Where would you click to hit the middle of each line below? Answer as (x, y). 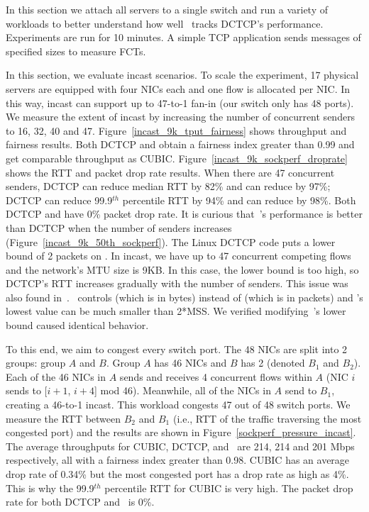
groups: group (36, 363)
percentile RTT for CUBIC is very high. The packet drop (229, 488)
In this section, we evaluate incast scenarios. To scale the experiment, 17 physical (182, 75)
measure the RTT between (64, 418)
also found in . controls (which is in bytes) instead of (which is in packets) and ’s (184, 297)
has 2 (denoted (273, 363)
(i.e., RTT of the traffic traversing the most (267, 418)
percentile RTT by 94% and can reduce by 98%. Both (239, 200)
